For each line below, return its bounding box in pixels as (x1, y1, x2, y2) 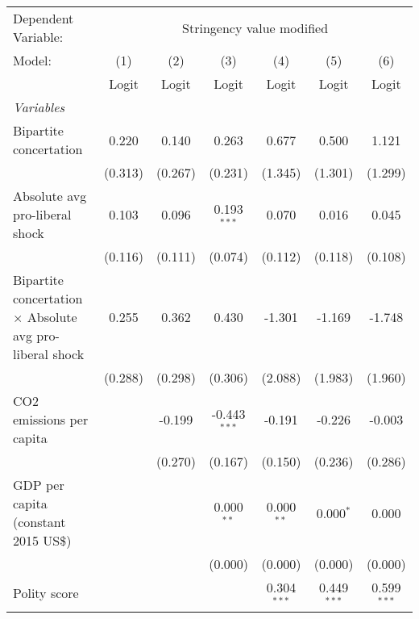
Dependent (13, 9, 74, 27)
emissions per (13, 410, 89, 429)
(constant (13, 512, 66, 531)
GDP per (13, 475, 64, 494)
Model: (13, 51, 52, 69)
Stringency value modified (182, 18, 329, 37)
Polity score (13, 583, 79, 603)
